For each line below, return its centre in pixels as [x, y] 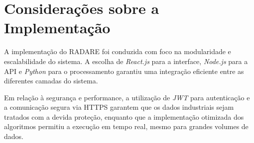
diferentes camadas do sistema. [51, 81]
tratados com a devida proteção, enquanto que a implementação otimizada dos [124, 116]
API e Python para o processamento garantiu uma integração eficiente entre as [124, 71]
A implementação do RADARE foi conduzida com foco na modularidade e [118, 51]
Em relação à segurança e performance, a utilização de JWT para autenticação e [127, 97]
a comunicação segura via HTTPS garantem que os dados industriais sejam [119, 107]
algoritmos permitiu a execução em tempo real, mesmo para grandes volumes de [126, 126]
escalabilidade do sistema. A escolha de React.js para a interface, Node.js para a [126, 61]
